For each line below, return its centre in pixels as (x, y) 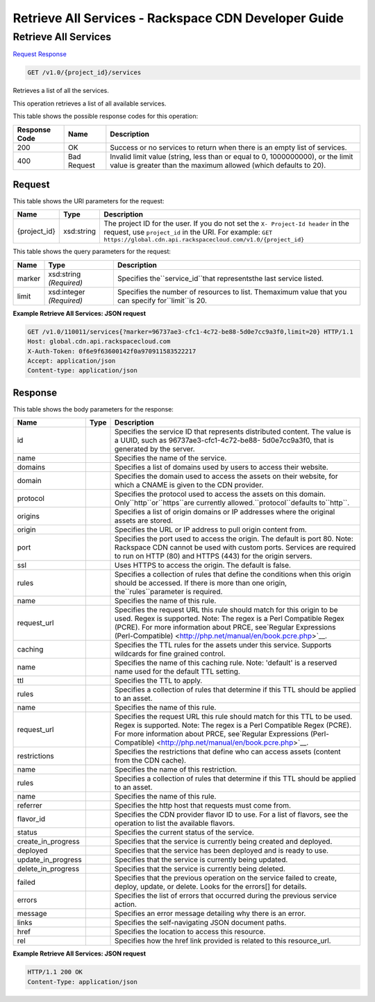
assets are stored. (144, 520)
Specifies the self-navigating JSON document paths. (201, 923)
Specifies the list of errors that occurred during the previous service (226, 896)
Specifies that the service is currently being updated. (201, 860)
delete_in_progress (48, 869)
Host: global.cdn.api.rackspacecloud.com (99, 341)
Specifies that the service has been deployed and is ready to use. (222, 851)
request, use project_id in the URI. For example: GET (188, 232)
